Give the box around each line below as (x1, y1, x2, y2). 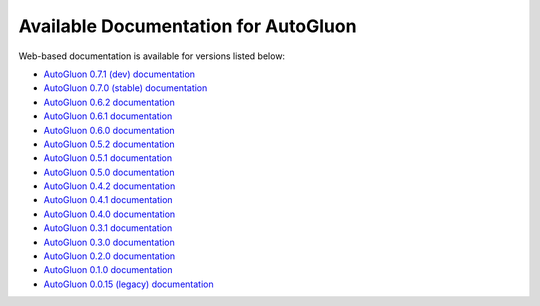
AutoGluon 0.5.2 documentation (43, 138, 175, 150)
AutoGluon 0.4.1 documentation (43, 194, 174, 206)
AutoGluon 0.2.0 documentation (43, 250, 176, 262)
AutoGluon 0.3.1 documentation (43, 222, 173, 234)
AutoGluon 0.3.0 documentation (43, 236, 175, 248)
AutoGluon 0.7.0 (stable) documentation (43, 82, 208, 94)
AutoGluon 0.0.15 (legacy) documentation (43, 278, 214, 290)
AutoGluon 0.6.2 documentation (43, 96, 175, 108)
